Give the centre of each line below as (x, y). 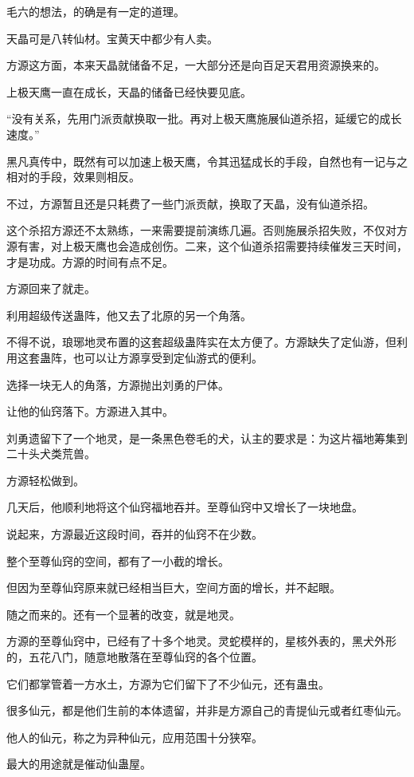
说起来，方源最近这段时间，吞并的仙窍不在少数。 (135, 534)
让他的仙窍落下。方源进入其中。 (90, 411)
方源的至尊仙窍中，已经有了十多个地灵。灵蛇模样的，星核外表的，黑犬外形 (201, 641)
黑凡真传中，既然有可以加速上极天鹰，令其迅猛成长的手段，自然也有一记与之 (207, 161)
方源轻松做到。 (45, 480)
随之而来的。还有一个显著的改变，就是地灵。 (123, 614)
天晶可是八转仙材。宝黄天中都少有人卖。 (112, 38)
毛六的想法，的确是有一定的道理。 (96, 11)
